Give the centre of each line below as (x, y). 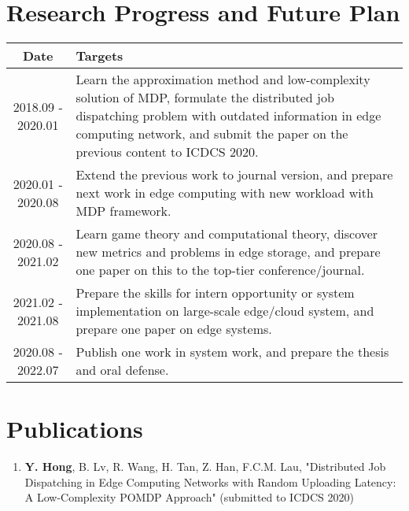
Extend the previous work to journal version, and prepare (234, 175)
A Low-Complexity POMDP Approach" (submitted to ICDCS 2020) (189, 497)
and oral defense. (122, 370)
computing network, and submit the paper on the (212, 134)
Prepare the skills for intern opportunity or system (215, 293)
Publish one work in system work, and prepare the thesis (232, 352)
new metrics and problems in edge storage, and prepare (228, 252)
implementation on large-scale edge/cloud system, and (225, 311)
